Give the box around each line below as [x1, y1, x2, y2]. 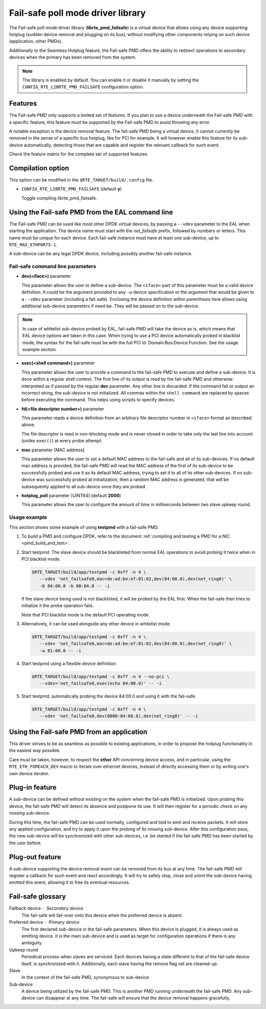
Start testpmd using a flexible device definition [21, 660, 116, 666]
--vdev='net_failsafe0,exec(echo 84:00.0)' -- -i [39, 681, 162, 686]
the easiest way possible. [9, 748, 61, 754]
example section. [22, 346, 57, 352]
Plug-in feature [9, 783, 57, 792]
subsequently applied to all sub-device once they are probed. [21, 483, 146, 489]
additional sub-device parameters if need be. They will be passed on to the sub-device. [21, 303, 199, 309]
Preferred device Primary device [9, 919, 80, 925]
